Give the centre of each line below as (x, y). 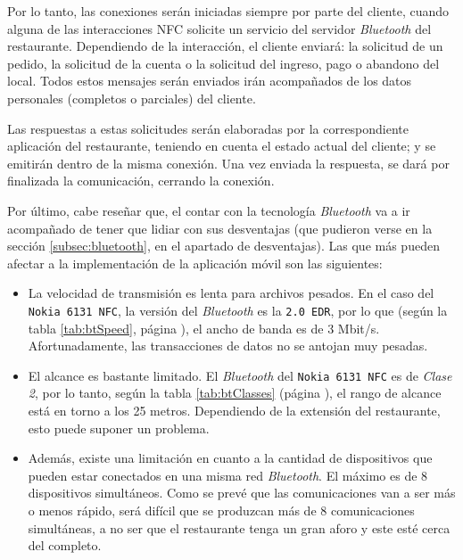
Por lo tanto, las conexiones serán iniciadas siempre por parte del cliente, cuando (228, 11)
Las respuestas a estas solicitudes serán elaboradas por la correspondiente (208, 128)
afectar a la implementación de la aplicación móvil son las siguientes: (195, 263)
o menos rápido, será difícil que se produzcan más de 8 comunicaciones (221, 510)
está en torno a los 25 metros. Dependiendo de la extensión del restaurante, (234, 410)
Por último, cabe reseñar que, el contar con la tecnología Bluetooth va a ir (209, 210)
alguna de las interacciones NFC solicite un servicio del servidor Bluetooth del (219, 28)
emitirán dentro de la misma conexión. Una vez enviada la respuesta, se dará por (228, 163)
